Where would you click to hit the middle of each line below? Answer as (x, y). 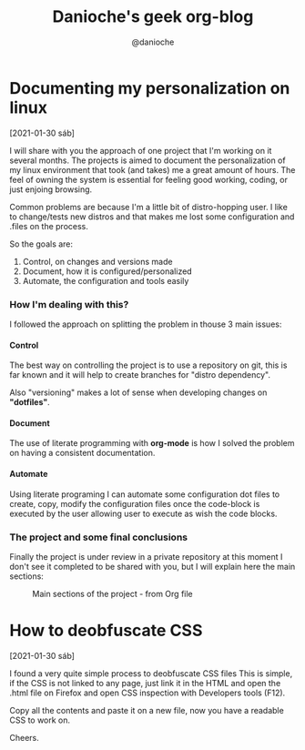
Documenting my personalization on (150, 88)
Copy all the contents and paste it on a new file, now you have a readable (147, 710)
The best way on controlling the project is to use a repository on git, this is (148, 365)
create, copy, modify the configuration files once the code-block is (135, 503)
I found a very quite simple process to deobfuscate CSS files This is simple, (151, 673)
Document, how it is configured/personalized (107, 271)
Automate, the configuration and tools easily (106, 280)
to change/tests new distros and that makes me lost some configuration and (152, 217)
